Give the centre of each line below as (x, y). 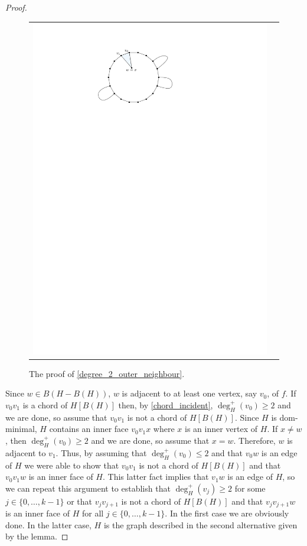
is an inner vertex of (221, 429)
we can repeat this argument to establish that (88, 488)
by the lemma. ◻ (37, 536)
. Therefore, (254, 440)
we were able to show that (72, 465)
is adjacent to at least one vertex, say (190, 393)
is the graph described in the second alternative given (200, 524)
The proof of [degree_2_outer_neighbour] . (107, 373)
